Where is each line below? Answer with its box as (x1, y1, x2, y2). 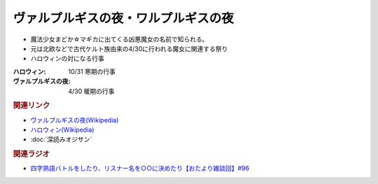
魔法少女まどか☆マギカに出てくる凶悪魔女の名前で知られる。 (30, 35, 209, 43)
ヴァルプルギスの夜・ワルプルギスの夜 (13, 10, 234, 26)
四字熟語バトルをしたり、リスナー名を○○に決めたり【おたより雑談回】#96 (30, 164, 250, 173)
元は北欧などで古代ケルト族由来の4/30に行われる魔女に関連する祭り (30, 44, 228, 52)
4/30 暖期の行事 (68, 87, 115, 95)
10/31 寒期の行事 (68, 67, 115, 76)
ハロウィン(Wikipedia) (30, 125, 94, 134)
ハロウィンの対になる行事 (30, 55, 104, 63)
